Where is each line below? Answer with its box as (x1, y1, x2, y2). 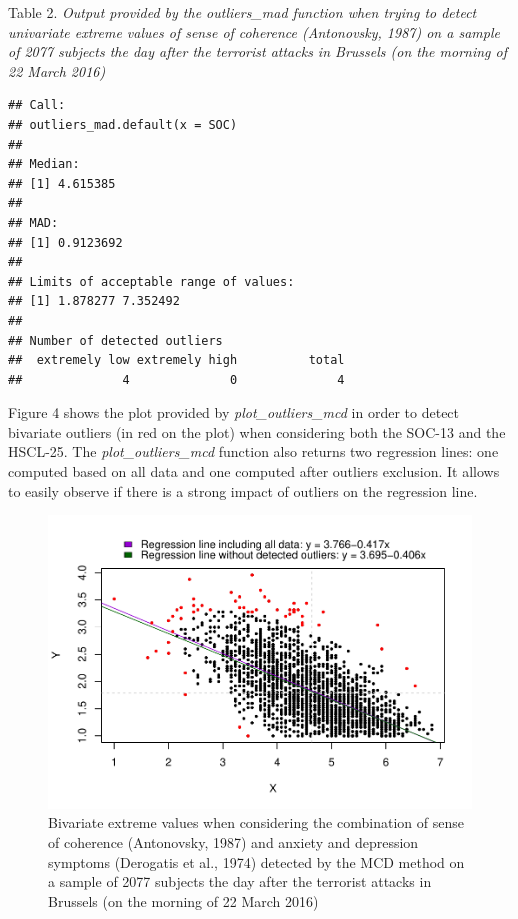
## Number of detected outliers (8, 333, 223, 348)
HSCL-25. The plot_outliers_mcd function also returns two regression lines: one (8, 441, 499, 462)
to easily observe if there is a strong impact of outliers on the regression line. (8, 480, 478, 501)
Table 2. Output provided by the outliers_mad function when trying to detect (8, 2, 477, 22)
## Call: (8, 98, 66, 113)
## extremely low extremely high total (8, 353, 345, 368)
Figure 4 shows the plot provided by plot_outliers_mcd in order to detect (8, 402, 460, 423)
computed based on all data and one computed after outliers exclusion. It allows (8, 461, 500, 482)
